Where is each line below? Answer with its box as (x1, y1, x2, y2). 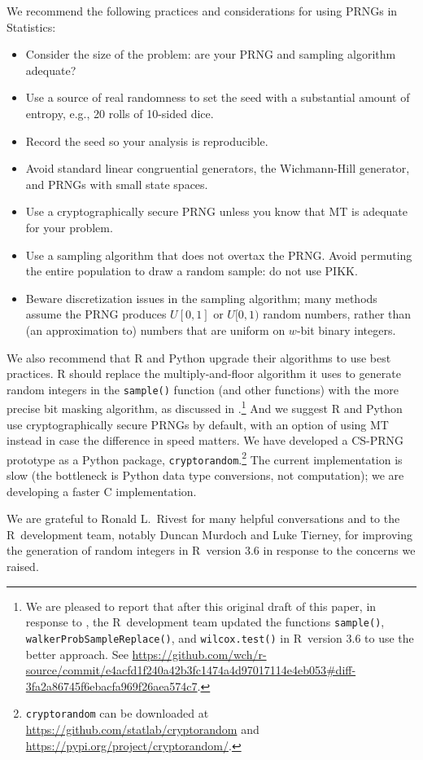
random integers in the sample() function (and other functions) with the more (7, 380, 399, 398)
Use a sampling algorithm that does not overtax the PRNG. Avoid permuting (25, 246, 412, 263)
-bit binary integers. (296, 321, 396, 338)
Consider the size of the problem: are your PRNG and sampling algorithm (25, 46, 396, 63)
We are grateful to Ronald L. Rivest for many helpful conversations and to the (7, 510, 400, 527)
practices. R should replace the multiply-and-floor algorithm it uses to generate (7, 365, 401, 382)
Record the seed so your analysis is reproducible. (25, 132, 268, 149)
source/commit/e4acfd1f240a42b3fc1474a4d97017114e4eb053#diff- (25, 661, 356, 679)
